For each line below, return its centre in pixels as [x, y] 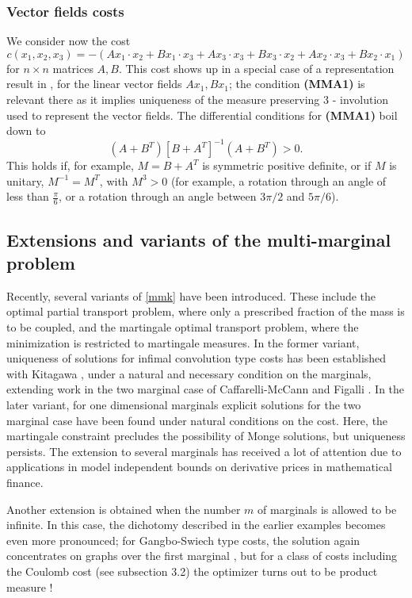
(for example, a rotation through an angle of [278, 180]
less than [28, 196]
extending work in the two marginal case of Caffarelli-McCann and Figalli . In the [206, 389]
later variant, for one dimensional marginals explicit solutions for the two [184, 405]
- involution [360, 99]
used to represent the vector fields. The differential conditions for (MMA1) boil [202, 115]
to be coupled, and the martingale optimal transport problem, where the [183, 327]
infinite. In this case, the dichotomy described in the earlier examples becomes [196, 525]
